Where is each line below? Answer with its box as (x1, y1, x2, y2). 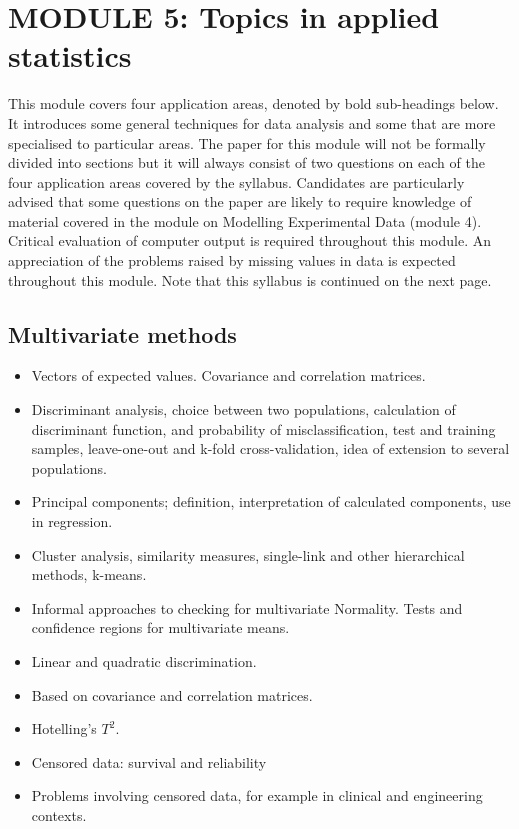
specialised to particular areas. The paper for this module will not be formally (8, 132, 486, 153)
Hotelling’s (31, 718, 97, 739)
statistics (8, 35, 132, 76)
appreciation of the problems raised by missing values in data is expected (8, 250, 456, 271)
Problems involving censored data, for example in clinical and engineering (31, 785, 483, 806)
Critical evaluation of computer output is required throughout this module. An (8, 230, 492, 251)
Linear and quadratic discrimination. (31, 650, 257, 671)
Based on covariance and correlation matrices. (31, 684, 313, 705)
